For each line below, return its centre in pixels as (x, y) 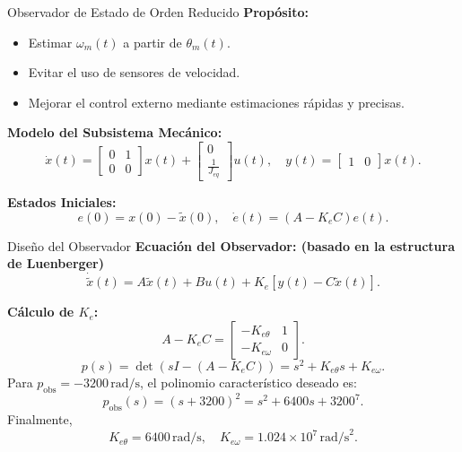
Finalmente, (40, 418)
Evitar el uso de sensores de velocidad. (134, 72)
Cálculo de (41, 312)
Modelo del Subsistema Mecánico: (115, 132)
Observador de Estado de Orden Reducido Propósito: (158, 12)
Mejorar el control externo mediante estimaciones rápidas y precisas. (216, 102)
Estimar (50, 42)
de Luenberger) (56, 263)
